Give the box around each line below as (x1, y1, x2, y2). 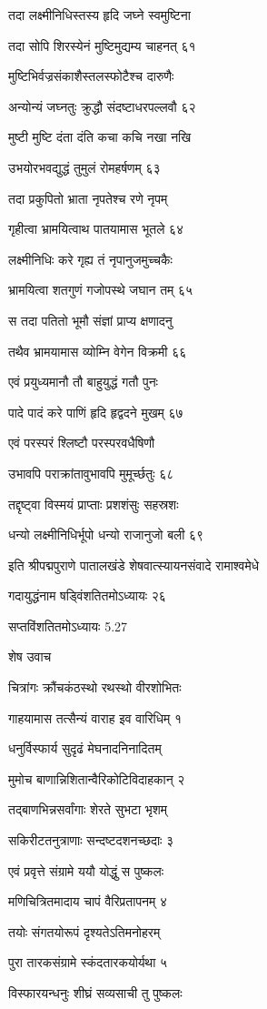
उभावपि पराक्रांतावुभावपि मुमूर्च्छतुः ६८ (8, 463, 174, 482)
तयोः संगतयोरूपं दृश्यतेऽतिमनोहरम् (8, 922, 161, 941)
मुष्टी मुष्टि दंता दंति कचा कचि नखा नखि (8, 127, 192, 146)
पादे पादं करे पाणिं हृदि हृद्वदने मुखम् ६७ (8, 402, 183, 421)
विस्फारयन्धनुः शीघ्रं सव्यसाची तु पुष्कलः (8, 984, 183, 1002)
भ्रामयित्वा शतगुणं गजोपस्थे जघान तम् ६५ (8, 280, 193, 299)
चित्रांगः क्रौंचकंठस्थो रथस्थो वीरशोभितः (8, 678, 182, 697)
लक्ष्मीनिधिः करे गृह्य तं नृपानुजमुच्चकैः (8, 249, 173, 268)
